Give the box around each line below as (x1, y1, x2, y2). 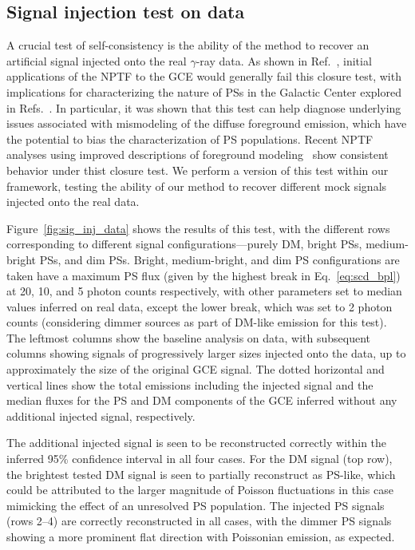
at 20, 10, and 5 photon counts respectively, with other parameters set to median (6, 283, 402, 299)
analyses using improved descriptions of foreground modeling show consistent (6, 146, 389, 163)
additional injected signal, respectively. (6, 407, 196, 424)
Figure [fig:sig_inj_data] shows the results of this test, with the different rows (6, 220, 390, 236)
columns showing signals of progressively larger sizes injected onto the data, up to (6, 345, 406, 362)
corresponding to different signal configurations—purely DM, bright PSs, (6, 235, 362, 252)
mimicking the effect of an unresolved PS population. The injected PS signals (6, 497, 385, 513)
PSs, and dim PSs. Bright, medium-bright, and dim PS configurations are (39, 251, 400, 267)
